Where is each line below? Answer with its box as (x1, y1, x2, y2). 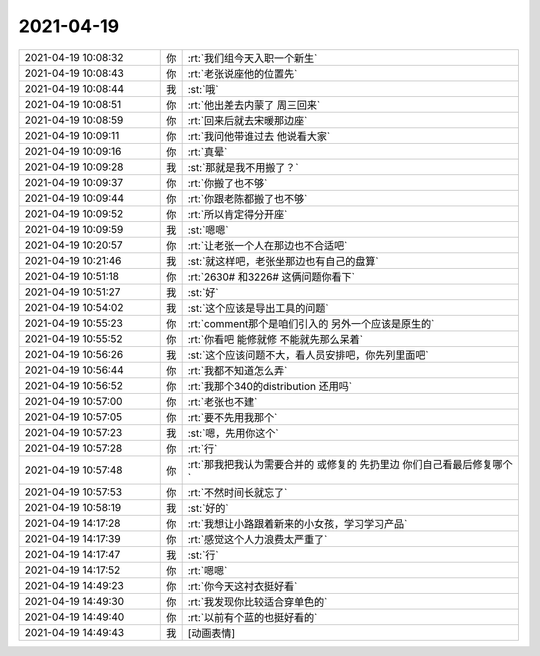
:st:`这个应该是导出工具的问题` (187, 301, 329, 315)
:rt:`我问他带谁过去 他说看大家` (187, 129, 331, 143)
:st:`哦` (187, 82, 219, 96)
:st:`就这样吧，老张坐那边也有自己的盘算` (187, 254, 379, 268)
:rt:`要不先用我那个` (187, 410, 278, 424)
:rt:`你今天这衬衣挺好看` (187, 579, 298, 593)
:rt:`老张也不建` (187, 395, 258, 409)
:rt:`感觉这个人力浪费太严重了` (187, 532, 328, 546)
